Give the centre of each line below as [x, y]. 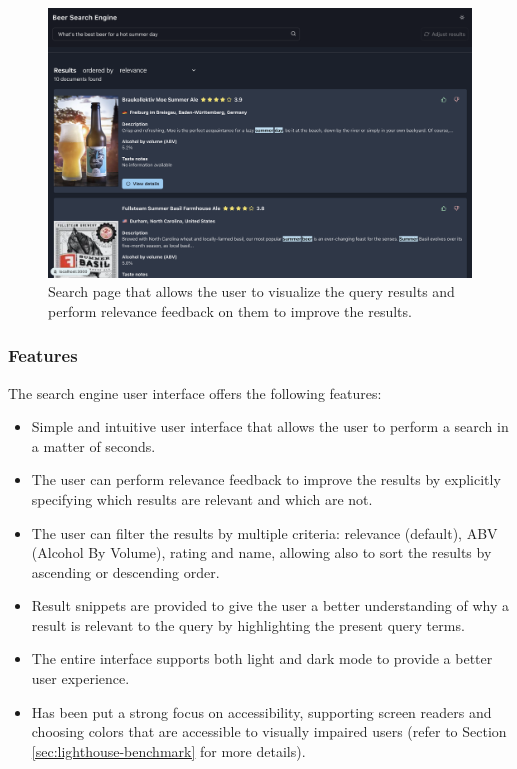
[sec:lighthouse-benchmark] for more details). [168, 750]
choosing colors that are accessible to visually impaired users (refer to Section [269, 731]
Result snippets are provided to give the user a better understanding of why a [270, 605]
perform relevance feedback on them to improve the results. [230, 310]
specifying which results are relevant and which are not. [202, 498]
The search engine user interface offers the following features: [195, 392]
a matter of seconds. [93, 445]
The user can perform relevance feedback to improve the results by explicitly [266, 479]
